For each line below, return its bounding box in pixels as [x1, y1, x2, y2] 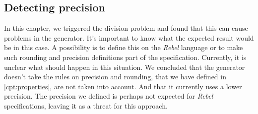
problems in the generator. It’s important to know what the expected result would [4, 32, 254, 43]
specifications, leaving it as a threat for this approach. [4, 100, 168, 111]
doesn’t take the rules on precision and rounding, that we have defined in [4, 71, 226, 82]
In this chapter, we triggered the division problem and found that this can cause [4, 23, 248, 33]
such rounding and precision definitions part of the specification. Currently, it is [4, 52, 247, 62]
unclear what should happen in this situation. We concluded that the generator [4, 61, 245, 72]
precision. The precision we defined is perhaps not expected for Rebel [4, 91, 213, 101]
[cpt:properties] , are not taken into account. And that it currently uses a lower [4, 81, 242, 91]
